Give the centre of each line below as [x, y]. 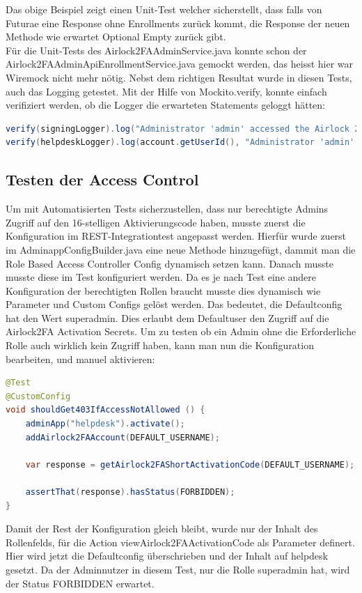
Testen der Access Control [102, 179]
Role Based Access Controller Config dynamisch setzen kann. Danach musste [170, 263]
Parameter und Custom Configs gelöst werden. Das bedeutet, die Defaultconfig [174, 304]
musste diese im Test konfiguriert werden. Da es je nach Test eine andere [161, 277]
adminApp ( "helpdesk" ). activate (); [105, 424]
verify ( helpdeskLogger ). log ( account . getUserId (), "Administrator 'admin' [180, 143]
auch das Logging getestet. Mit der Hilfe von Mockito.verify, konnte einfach [166, 91]
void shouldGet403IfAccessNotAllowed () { [105, 410]
